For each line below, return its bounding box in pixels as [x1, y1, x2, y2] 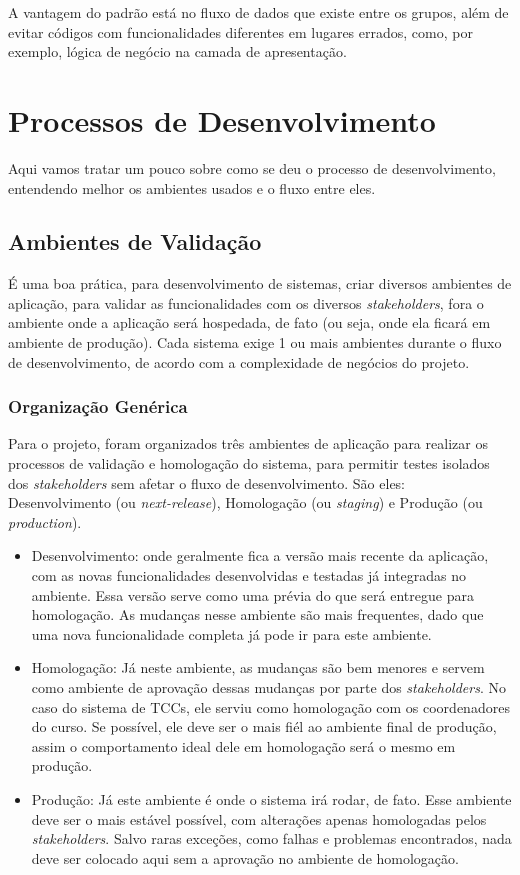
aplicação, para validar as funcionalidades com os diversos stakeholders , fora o [8, 292, 484, 313]
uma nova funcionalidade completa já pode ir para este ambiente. [31, 623, 432, 644]
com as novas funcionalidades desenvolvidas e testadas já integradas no [31, 565, 467, 586]
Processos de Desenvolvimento [8, 99, 436, 140]
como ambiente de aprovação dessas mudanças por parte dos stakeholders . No [31, 677, 506, 698]
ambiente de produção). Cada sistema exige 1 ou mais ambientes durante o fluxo [8, 332, 502, 353]
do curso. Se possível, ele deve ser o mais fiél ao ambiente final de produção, [31, 716, 497, 737]
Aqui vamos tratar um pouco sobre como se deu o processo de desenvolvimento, [8, 157, 496, 178]
